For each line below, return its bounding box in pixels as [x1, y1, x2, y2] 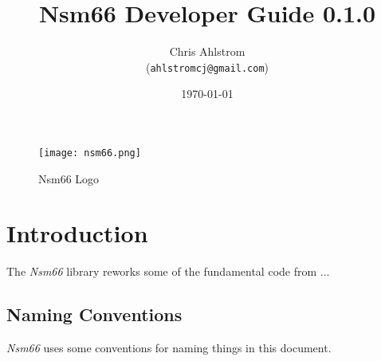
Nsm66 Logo [38, 170, 100, 186]
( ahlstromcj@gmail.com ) [145, 58, 269, 75]
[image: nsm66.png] [38, 147, 141, 159]
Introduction [6, 217, 148, 249]
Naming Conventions [6, 302, 183, 327]
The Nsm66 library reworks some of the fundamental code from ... [6, 263, 330, 280]
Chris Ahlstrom [169, 43, 245, 60]
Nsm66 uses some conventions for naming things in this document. [6, 339, 332, 356]
